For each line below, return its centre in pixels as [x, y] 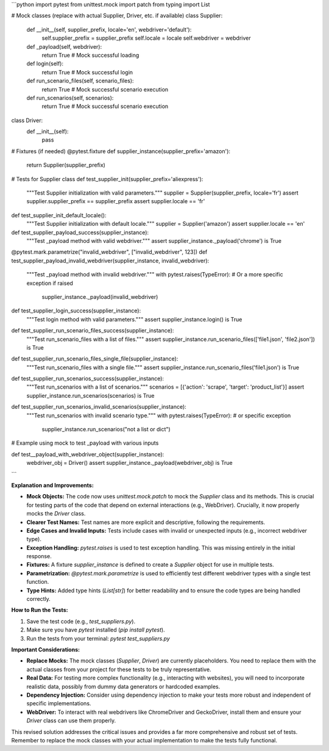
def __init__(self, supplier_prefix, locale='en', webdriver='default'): [109, 29]
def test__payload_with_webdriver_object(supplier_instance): [88, 454]
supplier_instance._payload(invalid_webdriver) [100, 296]
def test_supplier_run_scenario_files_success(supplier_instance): [93, 331]
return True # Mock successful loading [90, 55]
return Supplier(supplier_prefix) [66, 165]
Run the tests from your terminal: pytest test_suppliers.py [98, 638]
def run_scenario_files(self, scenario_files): [80, 81]
